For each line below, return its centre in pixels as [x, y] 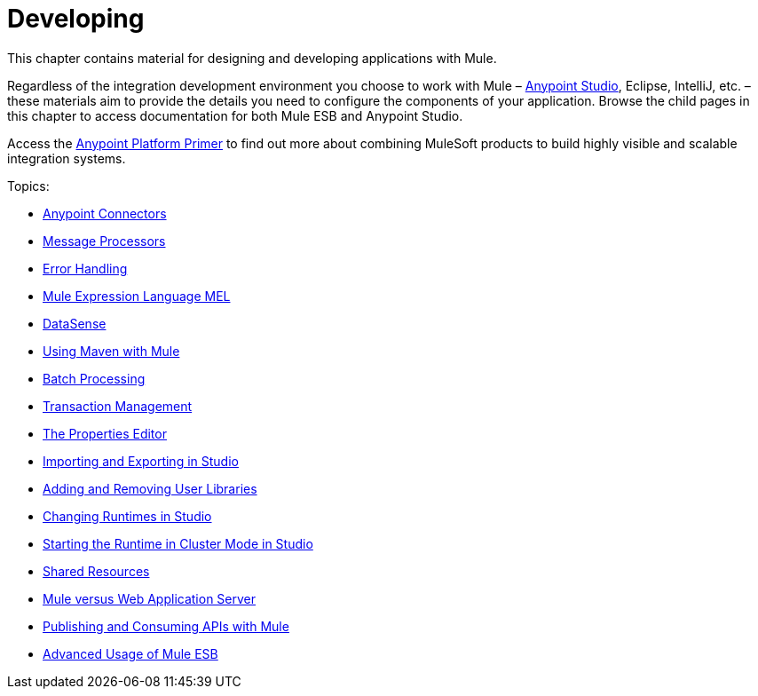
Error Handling [85, 268]
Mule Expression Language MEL [137, 296]
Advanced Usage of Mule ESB [130, 653]
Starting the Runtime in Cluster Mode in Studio [178, 543]
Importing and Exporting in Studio [141, 461]
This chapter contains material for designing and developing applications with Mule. [252, 58]
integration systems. [67, 158]
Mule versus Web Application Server [150, 598]
